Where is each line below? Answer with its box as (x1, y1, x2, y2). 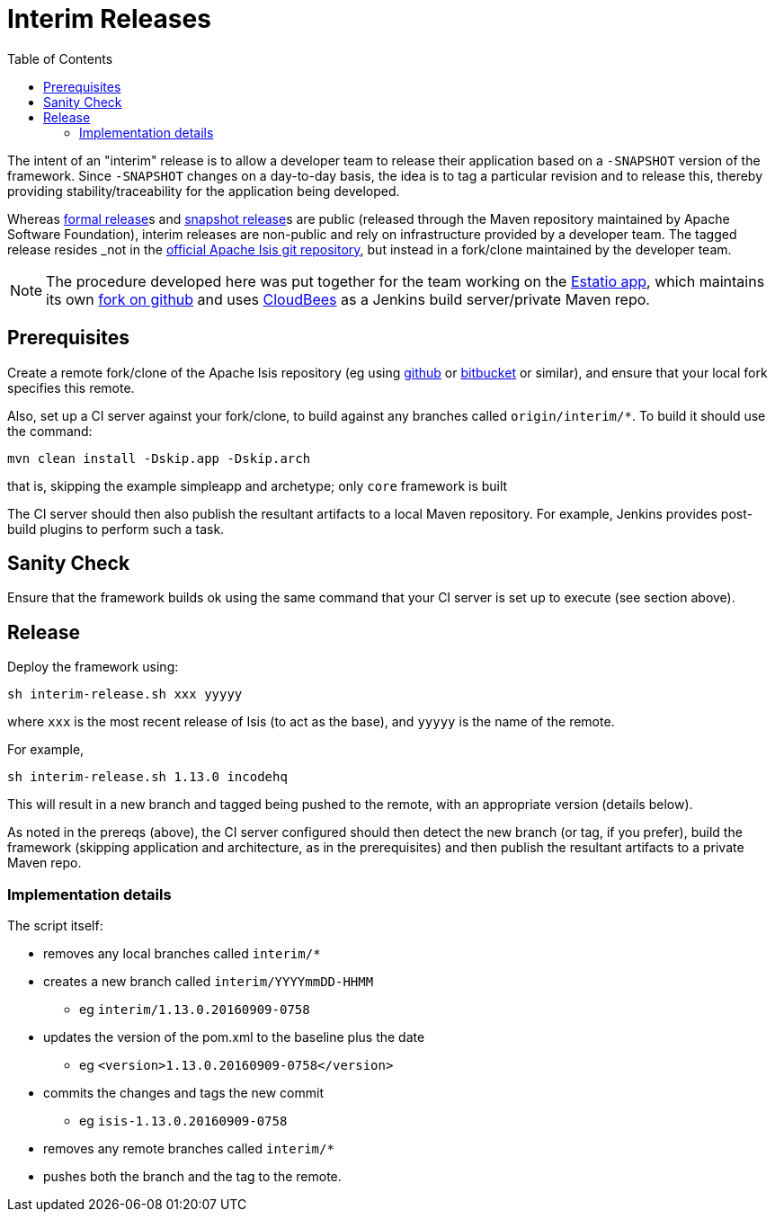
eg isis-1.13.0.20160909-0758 (79, 1113, 288, 1129)
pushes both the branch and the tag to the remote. (43, 1169, 342, 1185)
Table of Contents (7, 50, 113, 67)
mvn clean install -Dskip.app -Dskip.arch (7, 450, 311, 466)
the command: (7, 423, 93, 439)
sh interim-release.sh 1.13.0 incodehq (7, 770, 288, 785)
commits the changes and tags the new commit (43, 1085, 325, 1101)
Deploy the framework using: (7, 659, 179, 675)
